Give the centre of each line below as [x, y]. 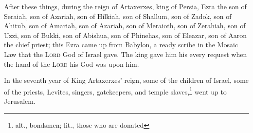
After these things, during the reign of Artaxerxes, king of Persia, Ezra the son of [125, 6]
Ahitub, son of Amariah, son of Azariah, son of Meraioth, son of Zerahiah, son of [125, 26]
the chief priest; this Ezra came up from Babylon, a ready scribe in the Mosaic [121, 45]
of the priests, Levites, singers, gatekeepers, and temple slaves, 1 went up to [115, 91]
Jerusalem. [20, 101]
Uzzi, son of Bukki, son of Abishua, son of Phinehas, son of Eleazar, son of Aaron [125, 35]
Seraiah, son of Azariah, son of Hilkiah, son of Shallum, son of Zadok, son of [118, 16]
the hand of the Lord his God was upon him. [72, 64]
